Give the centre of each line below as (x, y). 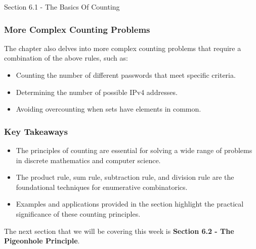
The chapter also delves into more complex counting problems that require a (123, 48)
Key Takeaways (36, 131)
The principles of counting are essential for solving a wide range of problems (134, 150)
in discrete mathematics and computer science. (88, 160)
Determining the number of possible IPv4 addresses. (97, 92)
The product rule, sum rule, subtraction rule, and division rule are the (125, 177)
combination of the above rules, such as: (66, 58)
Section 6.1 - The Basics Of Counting (62, 7)
